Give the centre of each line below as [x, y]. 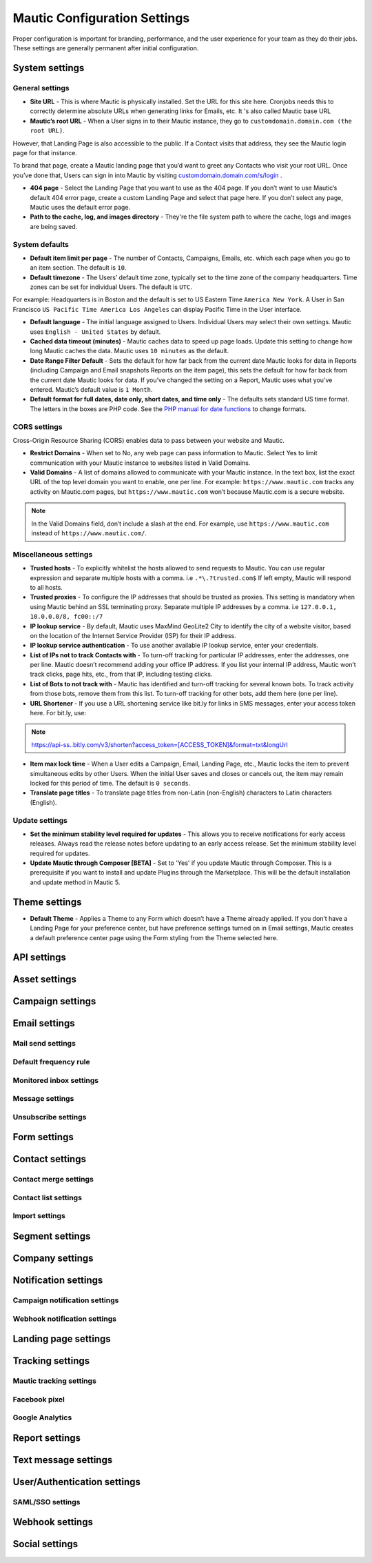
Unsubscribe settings [50, 1117]
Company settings [53, 1258]
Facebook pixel [39, 1399]
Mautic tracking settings [54, 1381]
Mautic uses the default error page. [80, 207]
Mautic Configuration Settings [101, 18]
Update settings [40, 820]
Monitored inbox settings [56, 1080]
